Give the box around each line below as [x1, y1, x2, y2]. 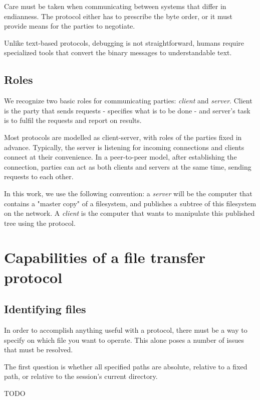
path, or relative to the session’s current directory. [4, 371, 158, 381]
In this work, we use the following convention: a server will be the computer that [4, 188, 252, 198]
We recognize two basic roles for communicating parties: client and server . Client [4, 95, 252, 106]
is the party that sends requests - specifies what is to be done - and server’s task [4, 105, 250, 115]
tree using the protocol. [4, 217, 76, 228]
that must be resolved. [4, 344, 73, 355]
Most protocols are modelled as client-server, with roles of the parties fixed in [4, 131, 242, 142]
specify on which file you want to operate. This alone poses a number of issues [4, 334, 244, 345]
